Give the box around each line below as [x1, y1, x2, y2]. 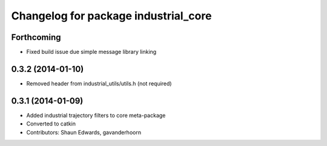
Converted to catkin [26, 120, 76, 127]
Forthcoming [11, 32, 61, 42]
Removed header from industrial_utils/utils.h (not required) [26, 79, 172, 87]
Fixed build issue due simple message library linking [26, 48, 157, 56]
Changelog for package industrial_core [11, 9, 212, 22]
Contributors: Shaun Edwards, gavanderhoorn [26, 128, 142, 136]
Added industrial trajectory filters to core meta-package [26, 111, 166, 119]
